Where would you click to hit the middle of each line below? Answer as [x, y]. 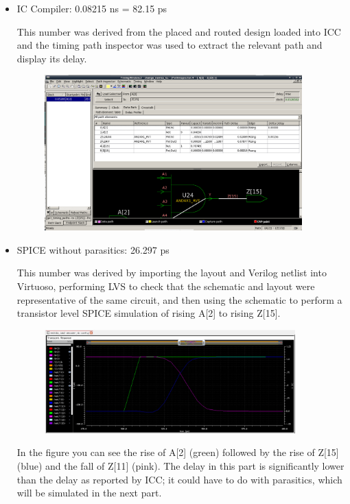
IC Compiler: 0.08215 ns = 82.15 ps [92, 8]
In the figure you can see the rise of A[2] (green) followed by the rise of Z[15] [178, 452]
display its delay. [52, 58]
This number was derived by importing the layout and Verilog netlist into [172, 273]
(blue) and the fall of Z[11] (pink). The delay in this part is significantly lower [180, 466]
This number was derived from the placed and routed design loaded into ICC [179, 31]
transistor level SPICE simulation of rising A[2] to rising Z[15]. [149, 313]
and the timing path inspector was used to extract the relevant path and [170, 45]
